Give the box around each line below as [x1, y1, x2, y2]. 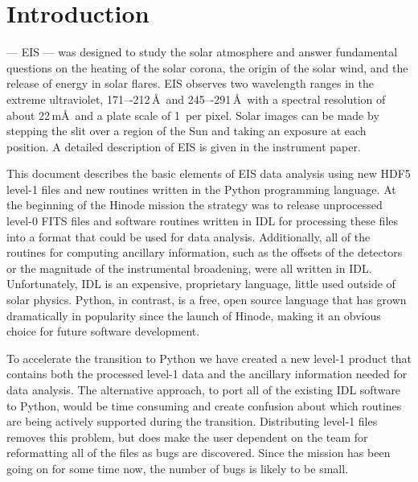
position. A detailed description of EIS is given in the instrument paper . [6, 138, 361, 154]
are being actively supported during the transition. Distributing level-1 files [6, 413, 378, 430]
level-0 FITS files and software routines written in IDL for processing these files [6, 212, 399, 229]
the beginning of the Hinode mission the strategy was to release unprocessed [6, 196, 383, 213]
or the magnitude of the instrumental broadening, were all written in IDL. [6, 259, 372, 276]
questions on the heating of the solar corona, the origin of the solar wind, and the [6, 59, 408, 76]
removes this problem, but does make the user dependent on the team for [6, 428, 368, 445]
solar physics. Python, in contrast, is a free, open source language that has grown [6, 291, 407, 308]
